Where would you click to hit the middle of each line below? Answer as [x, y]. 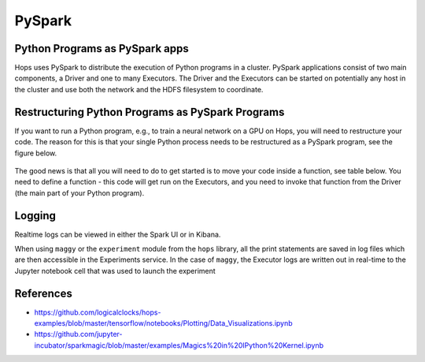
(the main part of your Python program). [79, 192]
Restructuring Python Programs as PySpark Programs [150, 112]
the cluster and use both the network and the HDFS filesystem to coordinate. [139, 89]
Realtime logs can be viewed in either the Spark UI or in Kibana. [118, 234]
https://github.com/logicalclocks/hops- [98, 312]
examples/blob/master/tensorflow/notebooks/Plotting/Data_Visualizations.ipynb [163, 323]
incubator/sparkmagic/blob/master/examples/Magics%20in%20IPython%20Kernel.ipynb [179, 345]
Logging [35, 216]
